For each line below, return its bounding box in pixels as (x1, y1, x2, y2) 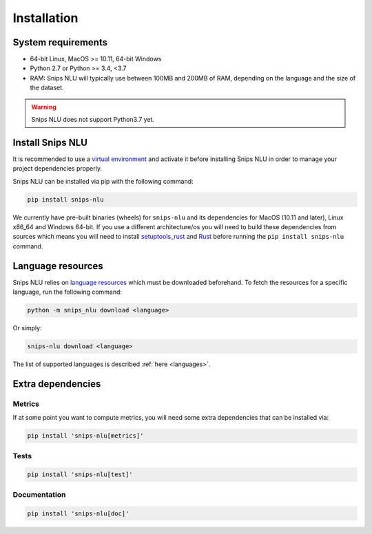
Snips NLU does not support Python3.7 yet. (31, 116, 155, 124)
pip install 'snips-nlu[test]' (27, 471, 134, 478)
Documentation (12, 489, 66, 499)
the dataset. (30, 83, 65, 92)
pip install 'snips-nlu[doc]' (27, 509, 130, 517)
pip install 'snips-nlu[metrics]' (27, 432, 144, 440)
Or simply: (12, 324, 42, 332)
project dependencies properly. (12, 164, 103, 173)
